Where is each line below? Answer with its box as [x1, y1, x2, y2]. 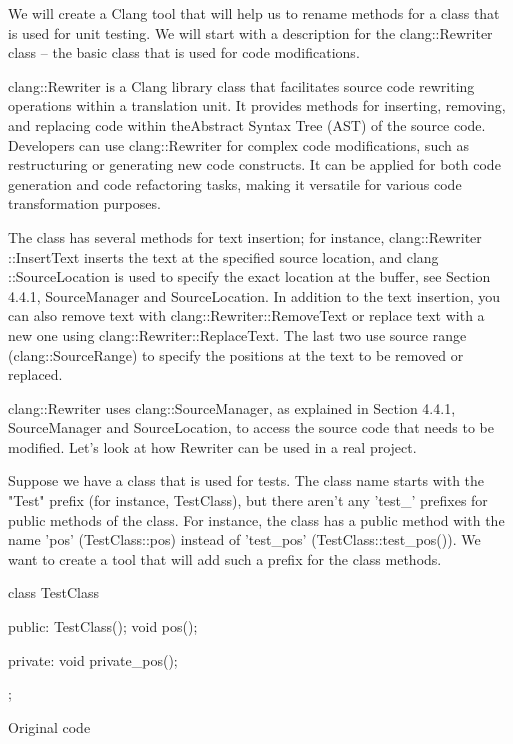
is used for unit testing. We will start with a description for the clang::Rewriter [8, 22, 493, 43]
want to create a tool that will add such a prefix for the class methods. [8, 548, 442, 569]
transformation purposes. [8, 193, 161, 214]
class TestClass [8, 582, 99, 603]
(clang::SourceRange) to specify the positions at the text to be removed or [8, 344, 464, 365]
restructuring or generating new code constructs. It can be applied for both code [8, 154, 501, 175]
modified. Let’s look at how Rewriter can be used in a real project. [8, 436, 417, 457]
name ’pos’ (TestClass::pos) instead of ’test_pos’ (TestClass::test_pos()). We [8, 529, 481, 550]
